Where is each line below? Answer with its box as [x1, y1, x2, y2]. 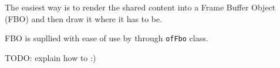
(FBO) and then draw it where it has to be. [5, 12, 163, 24]
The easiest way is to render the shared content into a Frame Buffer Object [5, 1, 276, 13]
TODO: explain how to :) [5, 51, 96, 63]
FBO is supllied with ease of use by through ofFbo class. [5, 32, 208, 44]
